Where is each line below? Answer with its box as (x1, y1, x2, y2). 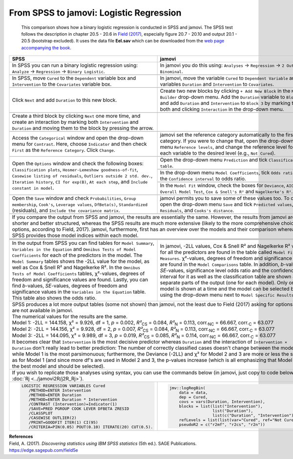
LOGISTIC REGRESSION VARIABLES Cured (21, 383, 105, 388)
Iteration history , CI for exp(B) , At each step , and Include (12, 179, 148, 185)
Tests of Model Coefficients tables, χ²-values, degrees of (12, 270, 145, 277)
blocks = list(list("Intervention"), (179, 404, 263, 409)
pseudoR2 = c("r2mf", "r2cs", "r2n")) (179, 422, 266, 427)
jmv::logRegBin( (169, 385, 206, 391)
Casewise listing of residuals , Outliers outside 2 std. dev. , (12, 172, 153, 179)
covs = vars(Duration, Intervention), (179, 399, 266, 404)
